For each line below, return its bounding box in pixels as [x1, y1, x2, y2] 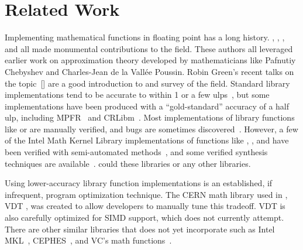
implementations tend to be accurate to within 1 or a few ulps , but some [5, 88, 270, 101]
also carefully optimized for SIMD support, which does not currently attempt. [5, 211, 284, 224]
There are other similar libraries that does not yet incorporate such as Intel [5, 222, 275, 235]
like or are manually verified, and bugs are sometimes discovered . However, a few [5, 122, 298, 135]
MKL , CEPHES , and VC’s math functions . [5, 234, 172, 246]
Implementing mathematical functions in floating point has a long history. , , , [5, 31, 285, 43]
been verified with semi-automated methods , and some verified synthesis [5, 146, 268, 158]
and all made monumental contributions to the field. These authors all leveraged [5, 42, 293, 54]
